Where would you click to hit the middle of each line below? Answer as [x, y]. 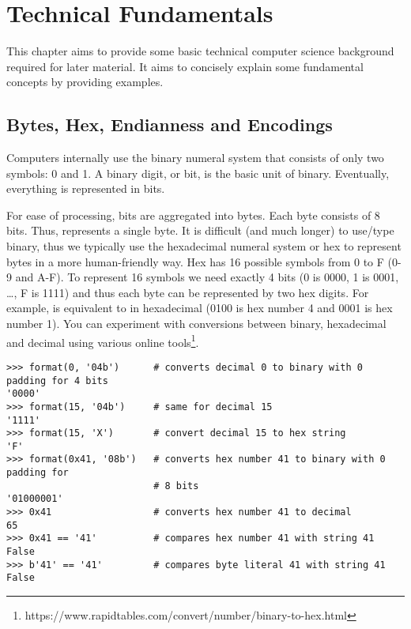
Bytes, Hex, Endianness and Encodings [170, 124]
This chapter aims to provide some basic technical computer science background [200, 51]
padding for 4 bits [57, 380]
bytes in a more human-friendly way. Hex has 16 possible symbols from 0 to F [195, 261]
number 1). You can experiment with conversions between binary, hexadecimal [196, 324]
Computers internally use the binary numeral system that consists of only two [195, 158]
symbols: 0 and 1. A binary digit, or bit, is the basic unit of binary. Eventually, [198, 173]
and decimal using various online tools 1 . [103, 341]
